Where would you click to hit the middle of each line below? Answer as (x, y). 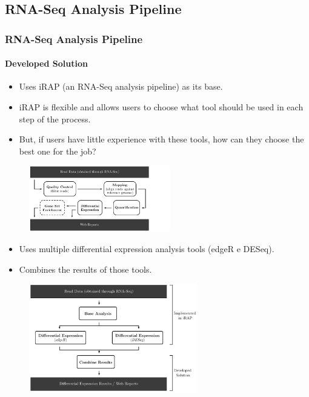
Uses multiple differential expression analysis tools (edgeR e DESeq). (147, 248)
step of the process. (55, 118)
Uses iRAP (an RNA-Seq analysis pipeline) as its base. (121, 86)
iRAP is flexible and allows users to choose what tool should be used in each (161, 107)
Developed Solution (46, 63)
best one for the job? (58, 151)
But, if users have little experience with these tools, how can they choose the (161, 139)
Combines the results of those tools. (85, 269)
